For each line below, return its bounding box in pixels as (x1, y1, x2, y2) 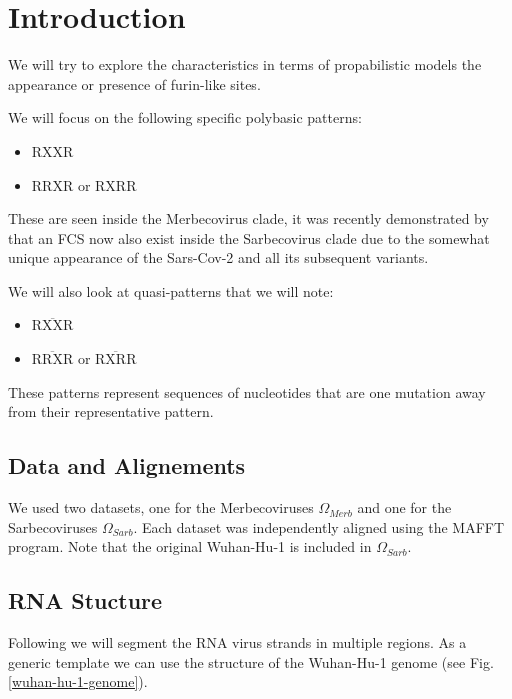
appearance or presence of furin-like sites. (8, 73, 261, 94)
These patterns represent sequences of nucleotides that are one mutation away (8, 381, 486, 402)
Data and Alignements (8, 450, 246, 481)
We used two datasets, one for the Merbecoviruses (8, 497, 314, 518)
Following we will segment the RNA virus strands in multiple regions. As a (8, 632, 467, 653)
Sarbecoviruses (8, 516, 98, 537)
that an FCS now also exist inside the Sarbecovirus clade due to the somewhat (8, 227, 490, 248)
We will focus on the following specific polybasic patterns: (8, 107, 362, 128)
